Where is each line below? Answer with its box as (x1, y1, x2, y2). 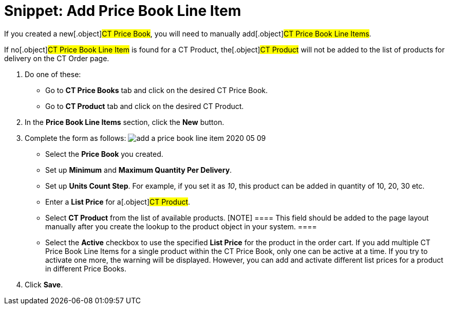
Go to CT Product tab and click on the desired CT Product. (45, 101, 244, 111)
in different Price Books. (45, 264, 127, 273)
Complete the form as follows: (25, 133, 126, 142)
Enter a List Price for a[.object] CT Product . (45, 197, 191, 206)
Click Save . (25, 280, 63, 289)
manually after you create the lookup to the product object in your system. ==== (45, 222, 317, 231)
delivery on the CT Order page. (4, 53, 109, 63)
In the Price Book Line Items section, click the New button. (25, 117, 224, 126)
